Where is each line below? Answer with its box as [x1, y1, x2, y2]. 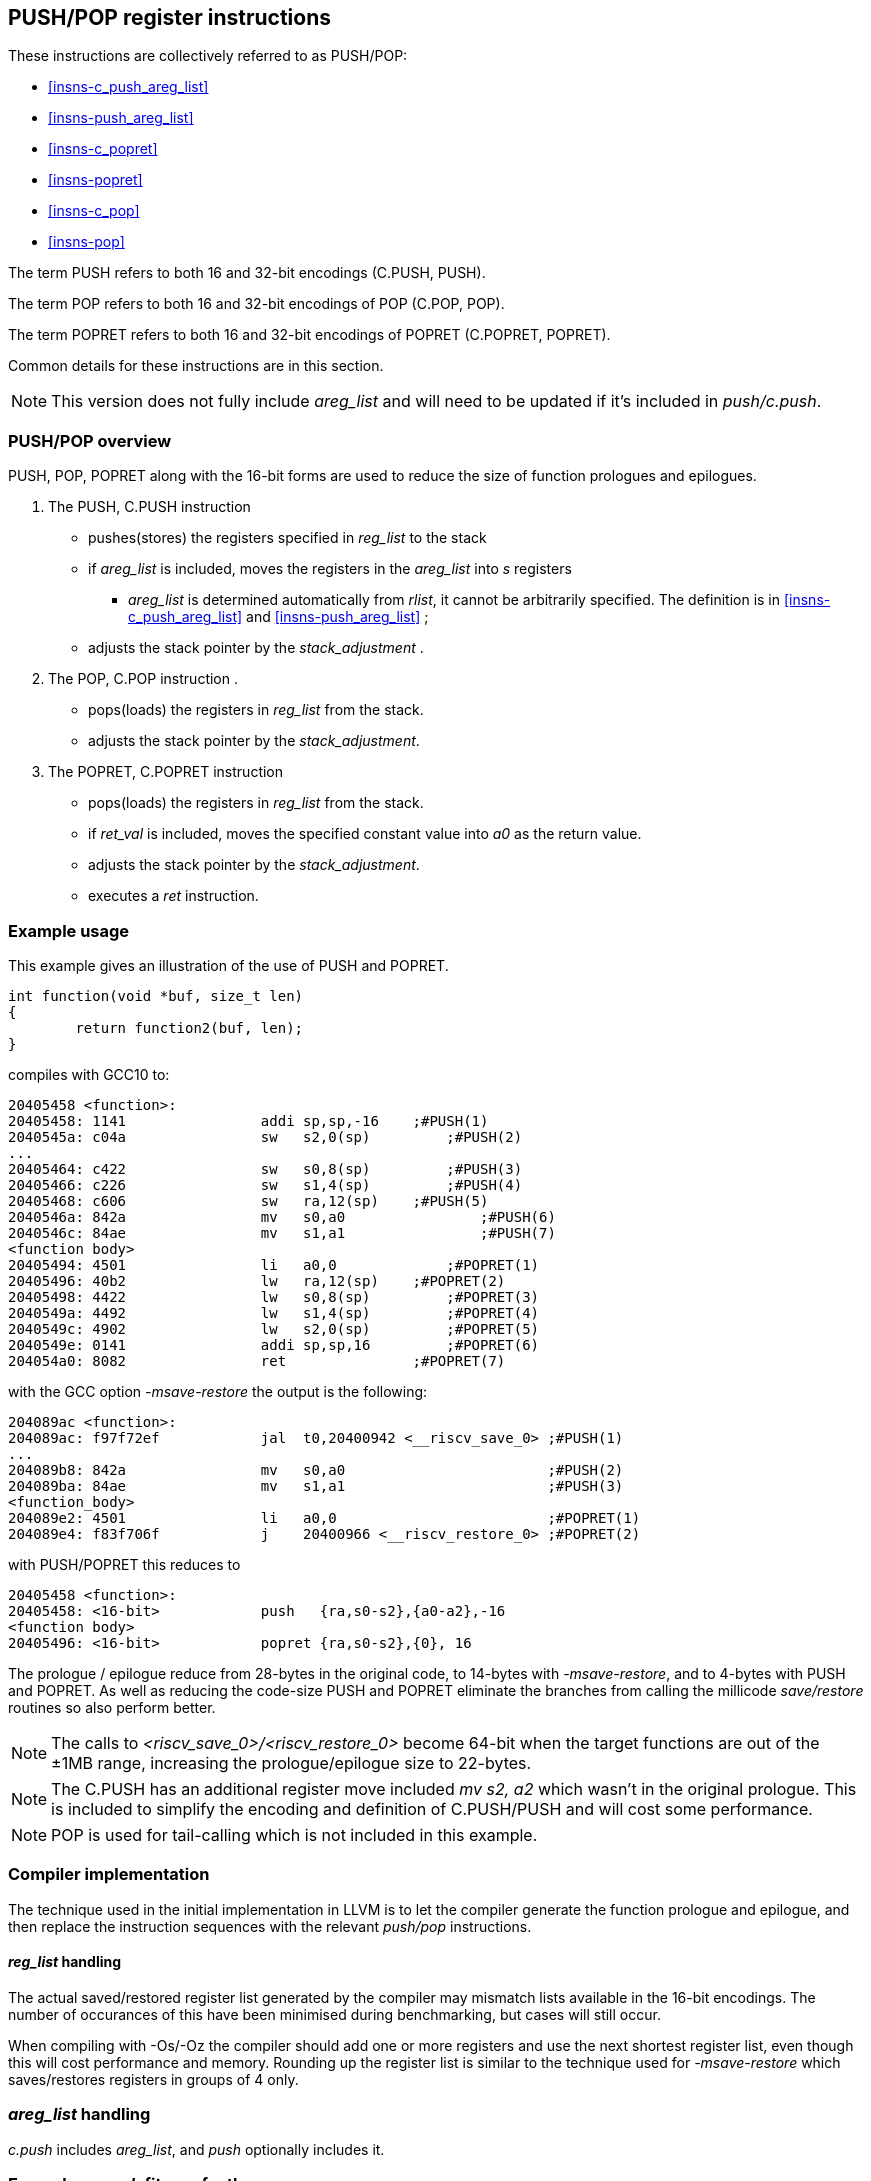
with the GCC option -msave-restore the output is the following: [8, 1382, 428, 1400]
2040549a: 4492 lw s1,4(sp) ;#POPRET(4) [8, 1304, 540, 1321]
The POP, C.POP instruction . [48, 670, 238, 688]
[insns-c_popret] [48, 140, 158, 158]
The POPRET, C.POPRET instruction [48, 763, 284, 781]
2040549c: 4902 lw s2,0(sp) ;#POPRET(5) [8, 1320, 540, 1337]
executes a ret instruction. [88, 887, 259, 905]
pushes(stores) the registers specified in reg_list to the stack [88, 529, 487, 547]
